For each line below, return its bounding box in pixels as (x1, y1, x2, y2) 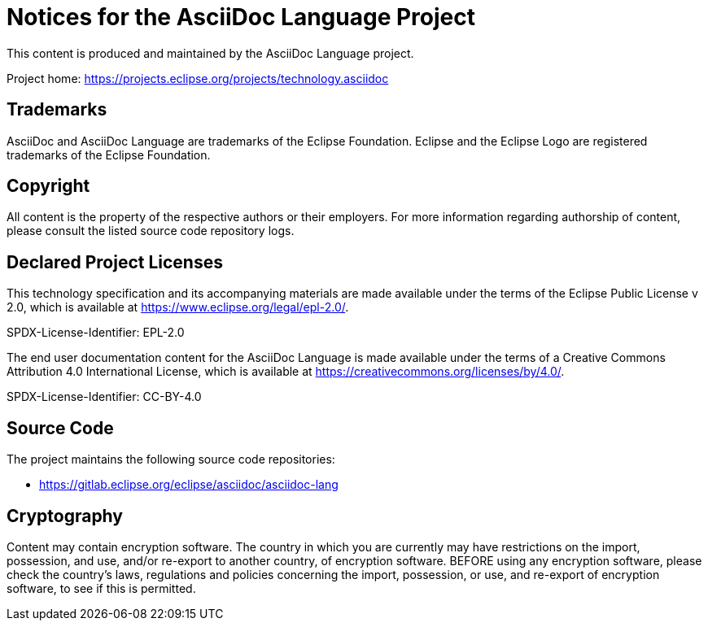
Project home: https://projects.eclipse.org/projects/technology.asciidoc (7, 71, 389, 85)
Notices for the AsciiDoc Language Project (7, 3, 475, 31)
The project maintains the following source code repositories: (7, 452, 335, 467)
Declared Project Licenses (7, 251, 223, 272)
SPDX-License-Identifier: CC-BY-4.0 (7, 390, 202, 404)
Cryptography (7, 505, 123, 526)
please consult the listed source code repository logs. (7, 224, 295, 238)
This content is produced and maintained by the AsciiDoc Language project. (7, 46, 414, 60)
